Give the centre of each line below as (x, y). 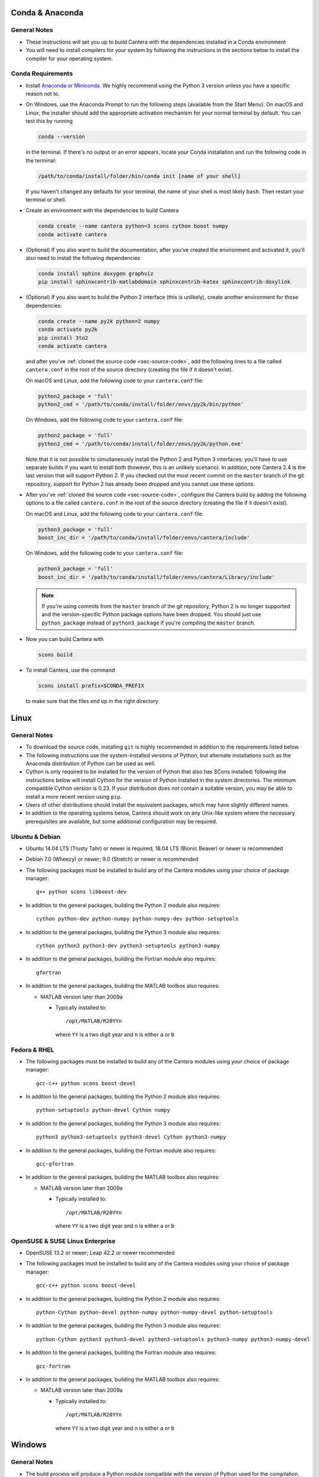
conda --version (62, 137)
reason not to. (43, 94)
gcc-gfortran (55, 1164)
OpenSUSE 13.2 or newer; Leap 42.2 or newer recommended (100, 1253)
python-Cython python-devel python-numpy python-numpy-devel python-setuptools (154, 1312)
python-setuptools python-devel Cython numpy (103, 1110)
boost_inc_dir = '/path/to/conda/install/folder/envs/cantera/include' (144, 538)
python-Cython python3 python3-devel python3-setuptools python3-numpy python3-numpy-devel (173, 1339)
